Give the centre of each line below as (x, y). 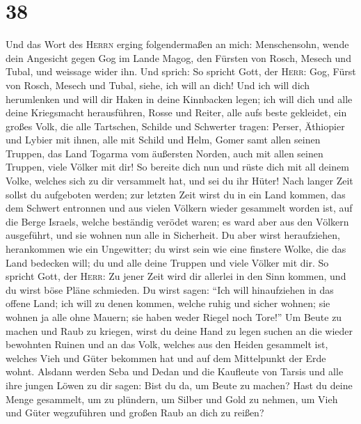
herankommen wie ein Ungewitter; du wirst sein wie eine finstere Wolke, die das (176, 249)
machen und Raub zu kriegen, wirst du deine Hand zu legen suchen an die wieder (179, 330)
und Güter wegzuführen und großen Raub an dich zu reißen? (135, 413)
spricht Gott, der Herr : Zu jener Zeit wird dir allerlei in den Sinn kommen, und (176, 276)
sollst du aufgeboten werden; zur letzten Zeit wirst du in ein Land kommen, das (176, 194)
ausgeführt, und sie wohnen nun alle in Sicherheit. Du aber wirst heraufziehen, (173, 235)
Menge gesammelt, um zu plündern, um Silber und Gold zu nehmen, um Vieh (172, 399)
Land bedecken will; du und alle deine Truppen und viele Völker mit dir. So (167, 262)
